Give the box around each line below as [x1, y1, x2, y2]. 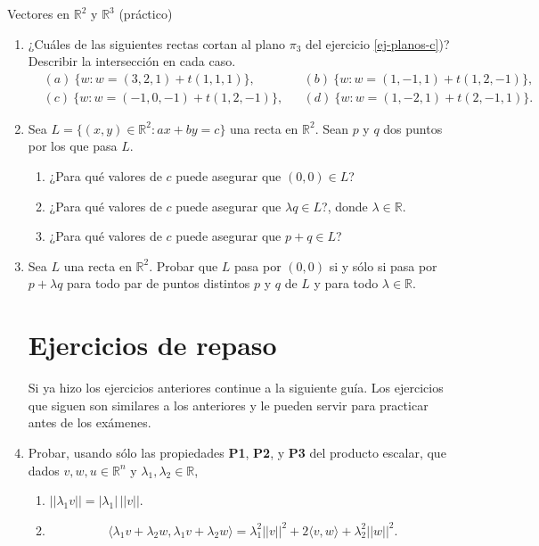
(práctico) [118, 4, 173, 22]
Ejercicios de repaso [28, 327, 277, 363]
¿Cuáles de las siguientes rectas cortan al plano [28, 34, 285, 53]
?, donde [322, 196, 368, 215]
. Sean [314, 119, 348, 137]
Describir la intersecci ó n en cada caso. [28, 52, 236, 70]
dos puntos [383, 119, 443, 137]
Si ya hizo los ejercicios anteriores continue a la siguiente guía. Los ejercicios [28, 378, 444, 397]
